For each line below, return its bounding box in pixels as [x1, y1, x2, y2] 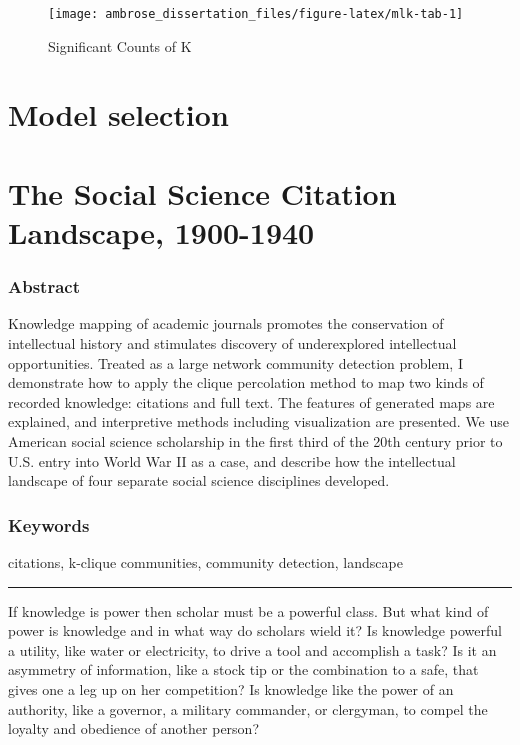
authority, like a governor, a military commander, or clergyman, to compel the [8, 698, 488, 719]
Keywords [8, 512, 90, 537]
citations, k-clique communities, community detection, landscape [8, 551, 403, 572]
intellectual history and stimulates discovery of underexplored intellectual [8, 333, 457, 353]
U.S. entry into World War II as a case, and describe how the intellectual [8, 450, 456, 471]
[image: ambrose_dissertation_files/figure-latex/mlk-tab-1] [48, 7, 464, 21]
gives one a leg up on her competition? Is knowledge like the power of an [8, 678, 454, 699]
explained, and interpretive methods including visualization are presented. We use [8, 411, 510, 432]
